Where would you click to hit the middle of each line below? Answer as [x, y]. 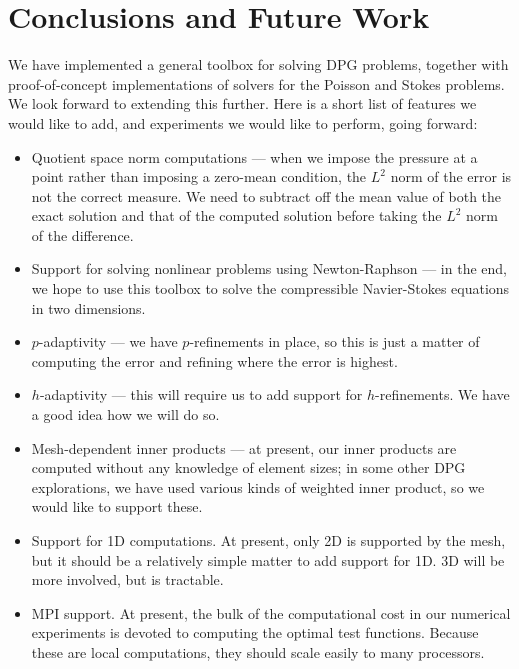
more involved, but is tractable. [127, 579]
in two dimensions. [88, 307]
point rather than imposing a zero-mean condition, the [199, 176]
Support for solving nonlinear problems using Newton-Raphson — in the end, [269, 268]
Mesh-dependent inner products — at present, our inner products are [244, 447]
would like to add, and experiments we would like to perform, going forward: [243, 122]
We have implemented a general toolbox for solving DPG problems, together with [258, 64]
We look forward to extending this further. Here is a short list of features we [242, 103]
